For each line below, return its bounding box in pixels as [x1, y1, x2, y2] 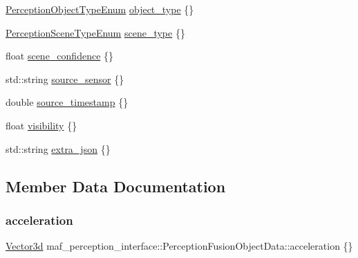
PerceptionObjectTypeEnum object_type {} [6, 2, 194, 16]
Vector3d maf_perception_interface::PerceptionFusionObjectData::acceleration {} [6, 239, 353, 253]
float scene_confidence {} [6, 48, 114, 63]
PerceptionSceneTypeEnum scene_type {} [6, 25, 185, 39]
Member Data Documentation [6, 175, 226, 196]
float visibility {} [6, 118, 77, 132]
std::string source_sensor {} [6, 71, 124, 86]
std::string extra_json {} [6, 141, 111, 156]
